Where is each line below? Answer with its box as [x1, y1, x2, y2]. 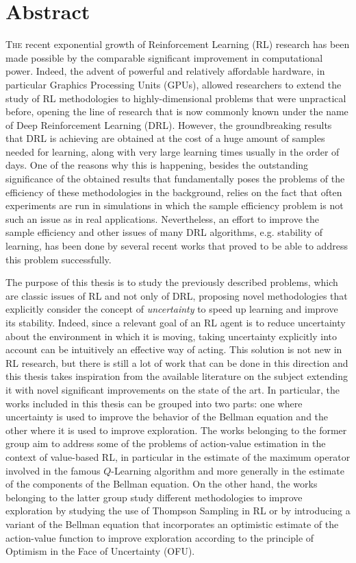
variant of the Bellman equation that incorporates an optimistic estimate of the [5, 516, 339, 531]
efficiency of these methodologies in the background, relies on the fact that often [5, 184, 342, 199]
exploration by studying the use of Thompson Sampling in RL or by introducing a [5, 503, 351, 518]
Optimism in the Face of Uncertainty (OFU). [5, 544, 195, 558]
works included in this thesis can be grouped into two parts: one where [5, 396, 303, 410]
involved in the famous [5, 463, 101, 477]
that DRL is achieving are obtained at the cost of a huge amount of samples [5, 131, 325, 145]
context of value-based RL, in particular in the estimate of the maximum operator [5, 449, 351, 464]
